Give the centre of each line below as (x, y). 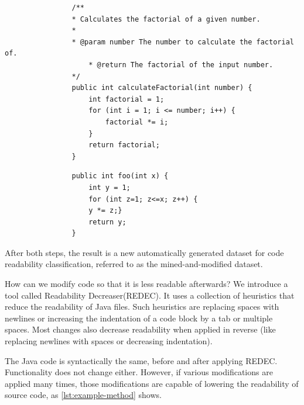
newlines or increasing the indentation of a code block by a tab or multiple (139, 318)
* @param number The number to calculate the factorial (183, 42)
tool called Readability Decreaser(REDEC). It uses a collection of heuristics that (150, 295)
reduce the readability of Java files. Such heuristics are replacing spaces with (142, 307)
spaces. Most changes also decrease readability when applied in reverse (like (140, 329)
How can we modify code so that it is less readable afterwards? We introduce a (146, 284)
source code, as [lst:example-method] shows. (83, 395)
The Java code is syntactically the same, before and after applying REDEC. (141, 360)
